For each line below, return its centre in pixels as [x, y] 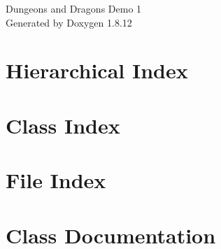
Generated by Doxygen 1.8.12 [69, 22]
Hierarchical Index [97, 70]
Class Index [63, 125]
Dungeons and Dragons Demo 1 [74, 8]
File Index [56, 180]
